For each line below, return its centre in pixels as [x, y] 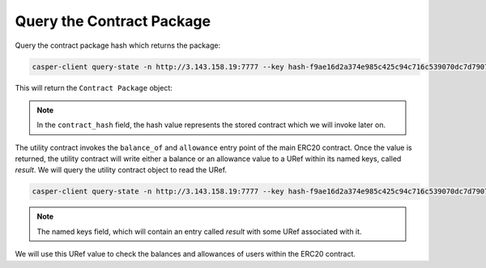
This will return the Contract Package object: [94, 87]
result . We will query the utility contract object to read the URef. [121, 170]
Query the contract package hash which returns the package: [118, 45]
